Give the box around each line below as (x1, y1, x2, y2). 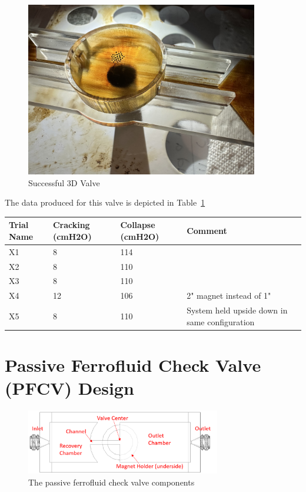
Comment (187, 224, 227, 237)
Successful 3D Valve (28, 176, 100, 189)
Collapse (120, 219, 155, 231)
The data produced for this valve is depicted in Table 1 (5, 196, 205, 209)
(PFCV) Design (5, 376, 134, 400)
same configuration (187, 315, 255, 328)
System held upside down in (187, 304, 288, 316)
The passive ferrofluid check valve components (28, 476, 195, 488)
